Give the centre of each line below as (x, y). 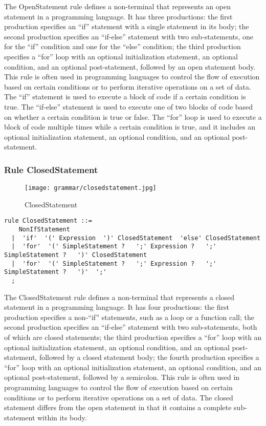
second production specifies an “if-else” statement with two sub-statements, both (131, 327)
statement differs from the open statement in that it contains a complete (118, 407)
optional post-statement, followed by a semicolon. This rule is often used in (122, 377)
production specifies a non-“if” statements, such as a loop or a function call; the (129, 317)
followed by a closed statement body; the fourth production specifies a (149, 357)
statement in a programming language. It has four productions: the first (117, 307)
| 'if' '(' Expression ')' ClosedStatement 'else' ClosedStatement (136, 238)
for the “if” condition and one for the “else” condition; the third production (123, 46)
